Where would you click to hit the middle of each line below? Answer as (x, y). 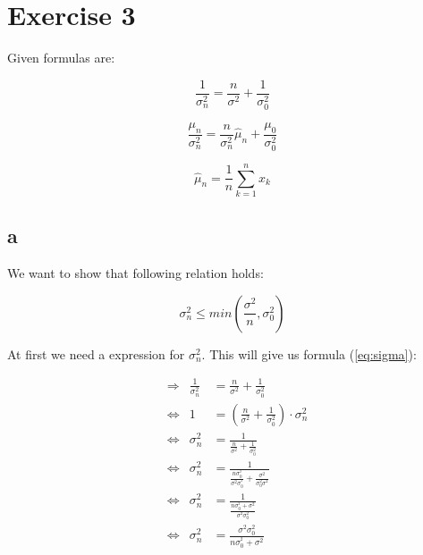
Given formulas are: (61, 58)
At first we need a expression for (96, 353)
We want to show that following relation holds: (135, 273)
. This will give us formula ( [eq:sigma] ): (309, 353)
